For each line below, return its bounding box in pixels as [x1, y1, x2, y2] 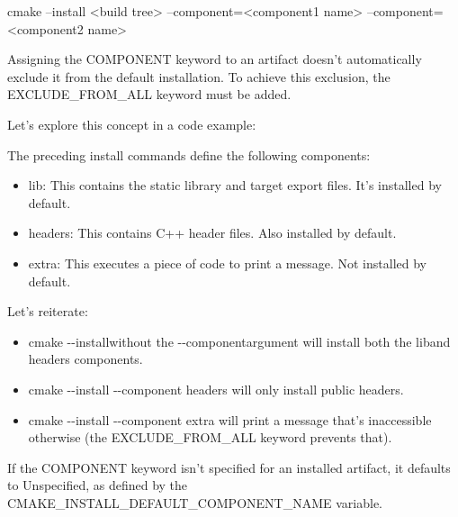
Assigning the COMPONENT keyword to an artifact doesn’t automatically [7, 50, 422, 68]
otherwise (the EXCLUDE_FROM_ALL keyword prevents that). [28, 428, 392, 447]
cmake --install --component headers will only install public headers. [28, 379, 404, 398]
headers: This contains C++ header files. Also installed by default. [28, 223, 397, 242]
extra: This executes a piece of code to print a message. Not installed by [28, 253, 427, 272]
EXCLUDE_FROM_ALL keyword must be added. [7, 85, 292, 104]
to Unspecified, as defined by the [7, 476, 188, 494]
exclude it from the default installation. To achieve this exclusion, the [7, 67, 391, 86]
